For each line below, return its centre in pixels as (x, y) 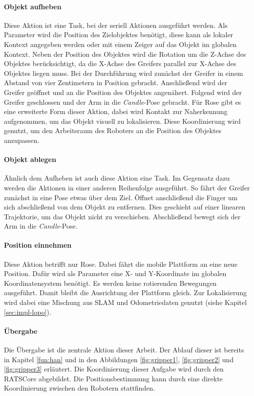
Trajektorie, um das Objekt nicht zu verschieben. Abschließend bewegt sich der (122, 216)
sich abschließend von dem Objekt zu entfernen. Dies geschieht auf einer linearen (125, 207)
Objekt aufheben (33, 6)
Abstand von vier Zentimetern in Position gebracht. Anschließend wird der (116, 82)
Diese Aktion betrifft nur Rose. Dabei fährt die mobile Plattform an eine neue (121, 264)
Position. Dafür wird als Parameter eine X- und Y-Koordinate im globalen (115, 273)
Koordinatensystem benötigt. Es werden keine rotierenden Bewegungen (110, 283)
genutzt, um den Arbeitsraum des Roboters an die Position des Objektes (113, 130)
